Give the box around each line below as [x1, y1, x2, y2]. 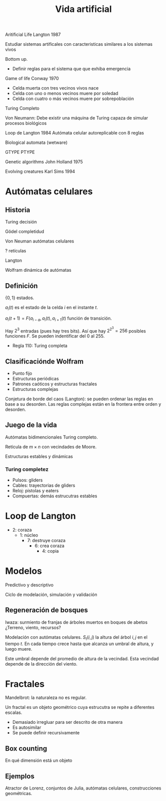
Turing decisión [5, 219, 37, 225]
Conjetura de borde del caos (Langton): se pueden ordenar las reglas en [5, 396, 153, 402]
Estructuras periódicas [12, 375, 59, 381]
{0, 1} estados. [5, 295, 34, 301]
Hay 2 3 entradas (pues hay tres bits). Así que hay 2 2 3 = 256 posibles [5, 326, 146, 334]
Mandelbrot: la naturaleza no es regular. [5, 694, 87, 700]
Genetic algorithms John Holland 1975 [5, 159, 83, 165]
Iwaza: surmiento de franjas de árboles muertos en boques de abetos [5, 619, 148, 625]
